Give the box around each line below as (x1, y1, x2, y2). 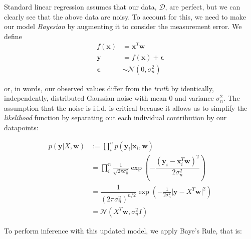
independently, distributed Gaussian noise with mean (4, 93, 167, 103)
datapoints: (4, 122, 39, 132)
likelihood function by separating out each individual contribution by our (4, 112, 227, 123)
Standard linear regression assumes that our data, (4, 2, 157, 12)
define (4, 31, 22, 41)
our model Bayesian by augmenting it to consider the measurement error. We (4, 21, 242, 32)
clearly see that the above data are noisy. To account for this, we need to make (4, 11, 246, 22)
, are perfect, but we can (165, 2, 240, 12)
